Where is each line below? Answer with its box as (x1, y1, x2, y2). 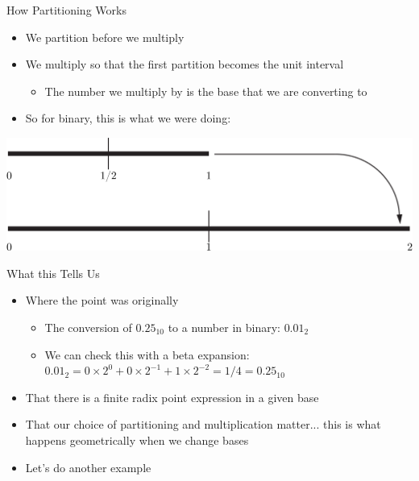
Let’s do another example (25, 458, 151, 475)
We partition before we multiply (25, 28, 185, 45)
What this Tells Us (6, 264, 100, 281)
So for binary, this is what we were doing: (25, 110, 231, 126)
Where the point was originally (25, 292, 179, 309)
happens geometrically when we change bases (25, 431, 249, 448)
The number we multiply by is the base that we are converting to (44, 82, 367, 99)
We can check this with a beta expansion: (44, 346, 250, 363)
